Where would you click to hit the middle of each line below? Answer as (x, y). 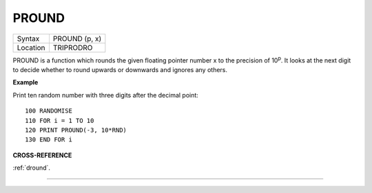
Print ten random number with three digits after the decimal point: (106, 95)
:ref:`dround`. (32, 168)
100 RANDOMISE (49, 111)
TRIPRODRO (73, 47)
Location (31, 47)
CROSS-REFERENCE (42, 155)
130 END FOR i (49, 140)
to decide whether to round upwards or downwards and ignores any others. (120, 69)
